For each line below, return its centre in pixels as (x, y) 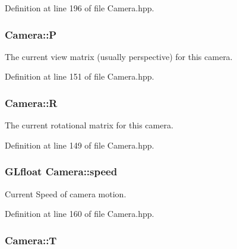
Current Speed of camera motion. (66, 193)
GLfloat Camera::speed (61, 171)
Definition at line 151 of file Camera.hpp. (80, 76)
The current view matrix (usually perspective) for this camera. (119, 56)
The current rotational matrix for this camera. (89, 125)
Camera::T (31, 240)
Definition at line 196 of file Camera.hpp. (80, 8)
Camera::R (31, 103)
